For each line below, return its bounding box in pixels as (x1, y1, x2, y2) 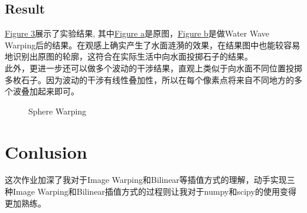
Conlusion (5, 139, 87, 163)
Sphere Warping (28, 104, 87, 117)
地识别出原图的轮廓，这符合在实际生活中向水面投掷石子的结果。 (5, 50, 253, 63)
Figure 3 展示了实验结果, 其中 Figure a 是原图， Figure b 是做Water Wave (5, 27, 270, 40)
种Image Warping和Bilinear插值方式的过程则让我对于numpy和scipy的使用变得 (5, 185, 296, 198)
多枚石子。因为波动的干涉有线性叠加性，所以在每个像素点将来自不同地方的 (5, 73, 294, 86)
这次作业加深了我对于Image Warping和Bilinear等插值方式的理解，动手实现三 (5, 173, 295, 186)
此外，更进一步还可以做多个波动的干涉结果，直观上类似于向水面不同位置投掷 (5, 61, 302, 74)
